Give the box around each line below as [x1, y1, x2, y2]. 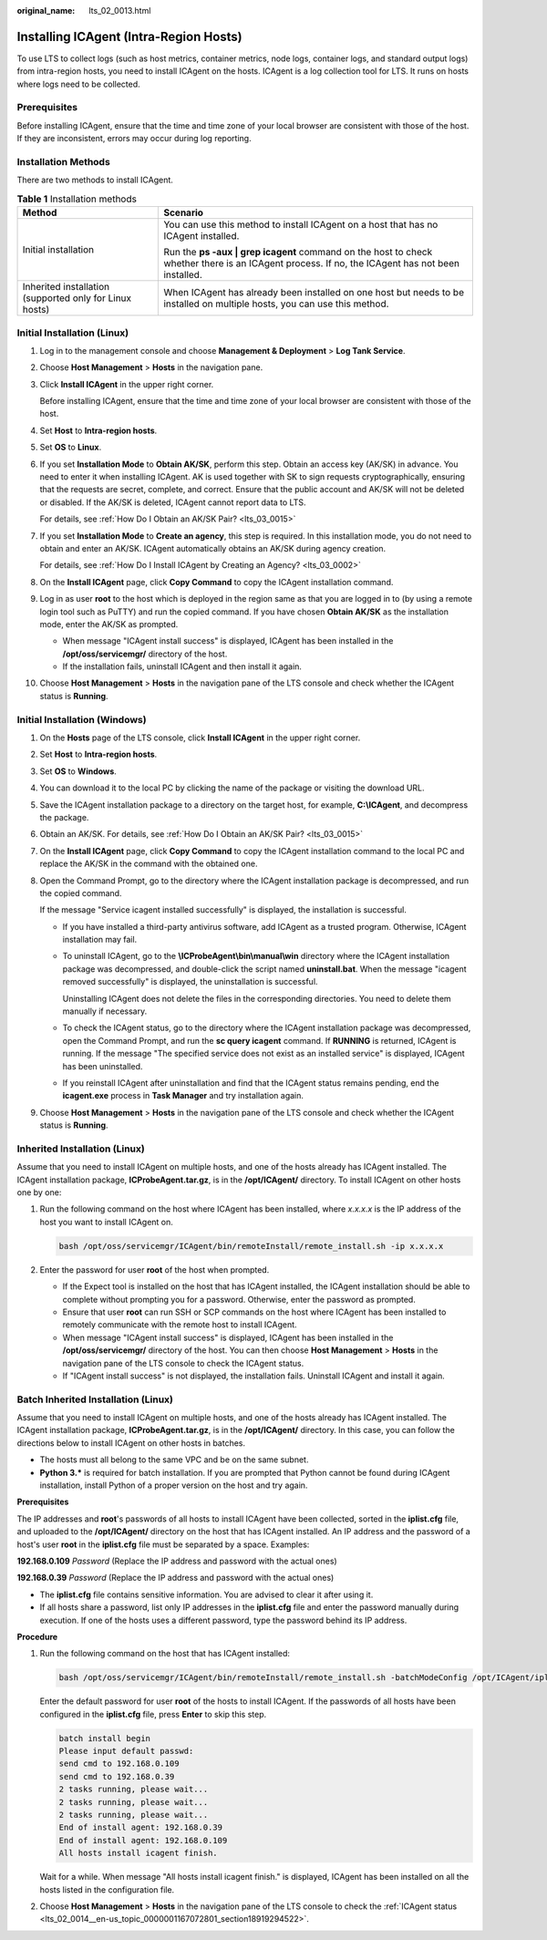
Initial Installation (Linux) [16, 326, 129, 339]
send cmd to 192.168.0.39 [58, 1771, 175, 1781]
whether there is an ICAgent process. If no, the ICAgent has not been [163, 257, 460, 270]
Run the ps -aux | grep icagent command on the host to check [163, 246, 433, 259]
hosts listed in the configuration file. [39, 1883, 175, 1895]
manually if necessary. [62, 1006, 148, 1016]
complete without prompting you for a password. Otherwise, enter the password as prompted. [62, 1294, 417, 1305]
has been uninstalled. [62, 1060, 143, 1071]
